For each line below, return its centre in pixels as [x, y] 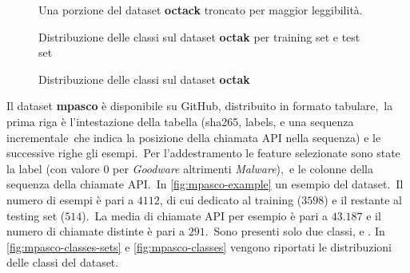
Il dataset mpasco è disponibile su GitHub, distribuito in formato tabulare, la [200, 106]
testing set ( [36, 215]
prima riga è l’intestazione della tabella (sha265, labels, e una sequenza [180, 121]
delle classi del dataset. [63, 262]
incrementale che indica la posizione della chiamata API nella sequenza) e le [194, 137]
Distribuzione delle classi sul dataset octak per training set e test [199, 36]
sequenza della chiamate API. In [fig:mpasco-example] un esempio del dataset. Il [205, 184]
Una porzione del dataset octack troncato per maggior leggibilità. [201, 10]
